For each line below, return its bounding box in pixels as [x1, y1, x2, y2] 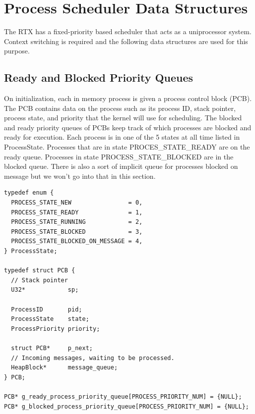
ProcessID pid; [11, 306, 82, 313]
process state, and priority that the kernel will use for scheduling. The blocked [4, 112, 242, 123]
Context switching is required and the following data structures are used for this [4, 36, 248, 46]
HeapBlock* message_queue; [11, 364, 118, 371]
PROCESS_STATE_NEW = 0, [11, 199, 143, 207]
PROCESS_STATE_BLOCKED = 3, [11, 228, 143, 235]
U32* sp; [11, 286, 79, 294]
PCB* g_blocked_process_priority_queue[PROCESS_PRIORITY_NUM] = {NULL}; [4, 403, 249, 410]
